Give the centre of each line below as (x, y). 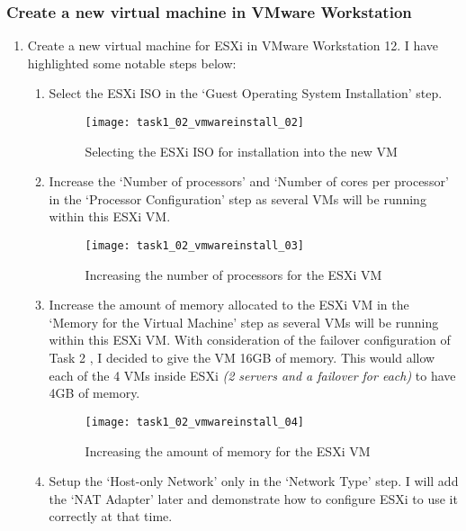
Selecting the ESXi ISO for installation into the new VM (241, 151)
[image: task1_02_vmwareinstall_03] (194, 246)
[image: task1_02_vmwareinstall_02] (194, 122)
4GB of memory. (94, 393)
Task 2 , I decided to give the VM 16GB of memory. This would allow (242, 358)
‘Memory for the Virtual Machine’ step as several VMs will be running (244, 322)
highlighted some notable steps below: (132, 63)
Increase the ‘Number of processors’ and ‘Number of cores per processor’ (249, 181)
